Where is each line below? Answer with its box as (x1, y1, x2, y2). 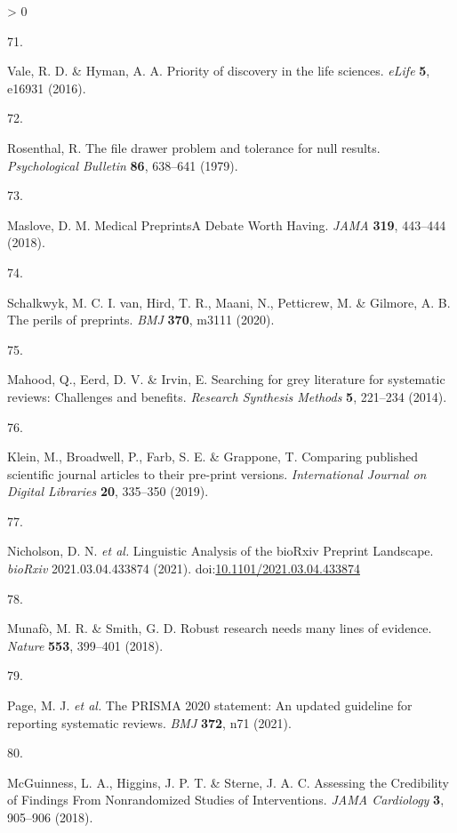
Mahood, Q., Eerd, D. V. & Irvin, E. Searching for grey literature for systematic (7, 370, 445, 388)
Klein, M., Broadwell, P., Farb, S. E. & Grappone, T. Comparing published (7, 447, 419, 466)
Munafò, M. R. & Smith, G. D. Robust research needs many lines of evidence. (7, 619, 432, 637)
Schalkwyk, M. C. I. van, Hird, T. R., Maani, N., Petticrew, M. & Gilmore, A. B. (7, 292, 451, 311)
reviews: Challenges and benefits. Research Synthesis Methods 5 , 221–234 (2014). (7, 387, 447, 405)
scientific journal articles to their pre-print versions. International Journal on (7, 464, 427, 483)
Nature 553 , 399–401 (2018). (7, 636, 164, 654)
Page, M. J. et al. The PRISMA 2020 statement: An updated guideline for (7, 696, 413, 715)
